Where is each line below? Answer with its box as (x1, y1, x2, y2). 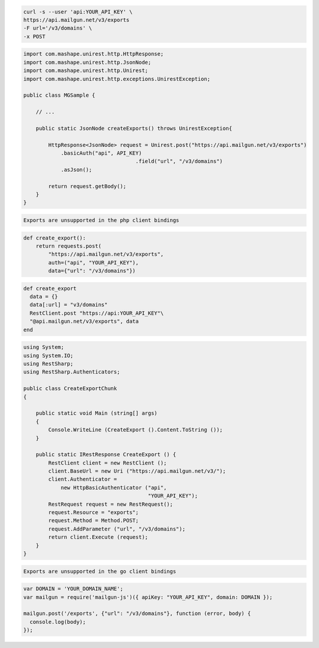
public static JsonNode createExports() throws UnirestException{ (35, 125, 233, 132)
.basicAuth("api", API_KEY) (60, 150, 142, 156)
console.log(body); (30, 618, 86, 625)
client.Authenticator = (48, 476, 118, 483)
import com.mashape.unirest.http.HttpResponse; (23, 51, 164, 57)
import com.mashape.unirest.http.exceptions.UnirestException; (23, 76, 211, 82)
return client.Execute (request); (48, 534, 148, 541)
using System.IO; (23, 352, 74, 359)
